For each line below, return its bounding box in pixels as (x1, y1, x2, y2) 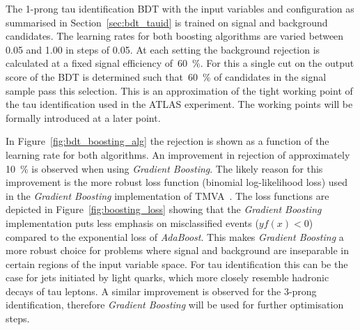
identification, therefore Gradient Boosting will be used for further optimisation (6, 297, 344, 312)
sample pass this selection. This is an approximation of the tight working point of (6, 83, 353, 97)
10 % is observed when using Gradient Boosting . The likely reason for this (6, 161, 323, 175)
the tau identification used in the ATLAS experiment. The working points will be (6, 97, 353, 111)
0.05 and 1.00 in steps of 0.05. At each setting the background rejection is (6, 42, 320, 56)
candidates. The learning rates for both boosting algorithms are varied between (6, 29, 344, 43)
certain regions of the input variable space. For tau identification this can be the (6, 256, 348, 271)
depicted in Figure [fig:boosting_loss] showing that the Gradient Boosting (6, 202, 322, 217)
